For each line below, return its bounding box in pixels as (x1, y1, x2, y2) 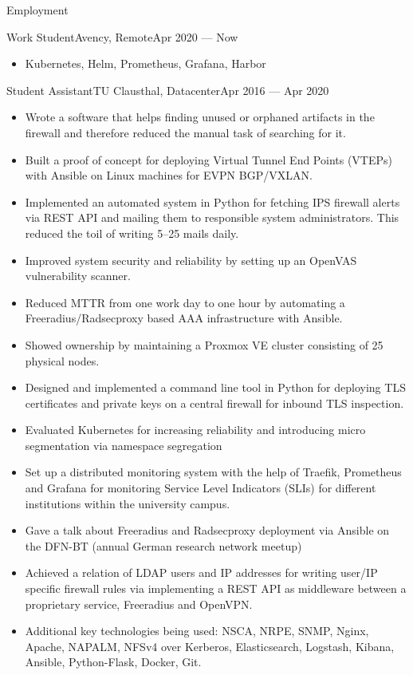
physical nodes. (25, 352, 100, 369)
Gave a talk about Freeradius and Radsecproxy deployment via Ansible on (25, 522, 390, 539)
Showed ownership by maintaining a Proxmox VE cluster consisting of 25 (25, 336, 383, 353)
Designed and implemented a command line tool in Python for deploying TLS (25, 379, 406, 396)
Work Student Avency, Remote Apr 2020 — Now (6, 28, 238, 45)
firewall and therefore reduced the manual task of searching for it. (25, 124, 346, 140)
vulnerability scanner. (25, 267, 131, 284)
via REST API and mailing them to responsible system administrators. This (25, 209, 399, 226)
